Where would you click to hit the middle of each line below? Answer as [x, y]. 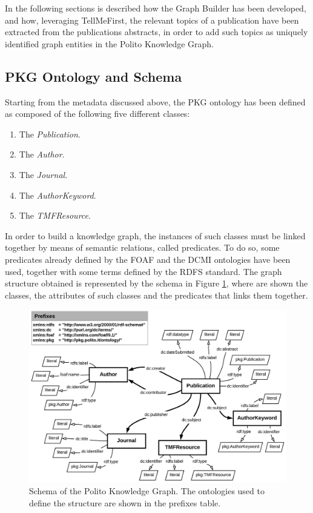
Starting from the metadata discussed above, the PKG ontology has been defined [155, 101]
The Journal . [43, 174]
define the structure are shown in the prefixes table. [125, 502]
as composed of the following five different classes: [97, 114]
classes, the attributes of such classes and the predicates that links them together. [156, 295]
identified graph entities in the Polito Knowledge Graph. [110, 43]
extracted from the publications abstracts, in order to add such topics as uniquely [156, 32]
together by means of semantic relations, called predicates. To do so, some [142, 247]
